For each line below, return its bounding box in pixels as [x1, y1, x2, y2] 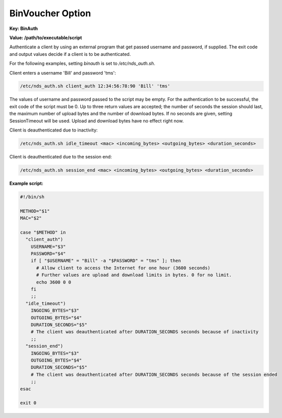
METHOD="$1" [20, 208, 50, 214]
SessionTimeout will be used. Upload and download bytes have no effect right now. [9, 117, 184, 124]
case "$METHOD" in [20, 229, 66, 235]
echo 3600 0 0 [36, 279, 71, 285]
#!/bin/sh [20, 194, 45, 200]
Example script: [9, 180, 44, 186]
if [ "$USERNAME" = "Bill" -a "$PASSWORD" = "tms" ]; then [30, 258, 181, 264]
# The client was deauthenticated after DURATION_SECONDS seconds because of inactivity [30, 329, 259, 335]
